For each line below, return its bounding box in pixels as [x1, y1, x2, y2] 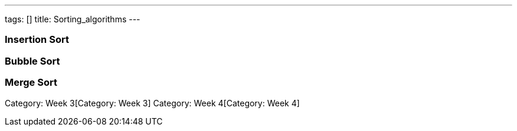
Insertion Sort [5, 33, 69, 46]
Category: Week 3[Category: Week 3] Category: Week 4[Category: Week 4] [5, 98, 300, 108]
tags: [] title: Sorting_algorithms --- [5, 14, 140, 24]
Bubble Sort [5, 55, 60, 67]
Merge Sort [5, 76, 57, 89]
